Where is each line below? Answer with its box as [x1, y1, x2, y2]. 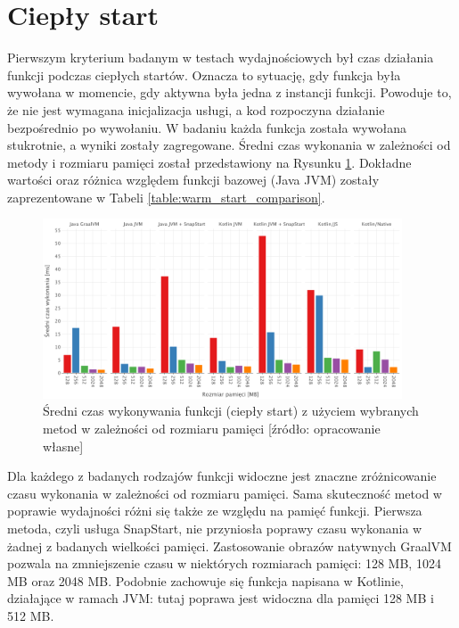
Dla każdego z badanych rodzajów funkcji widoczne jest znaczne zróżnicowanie [7, 467, 437, 485]
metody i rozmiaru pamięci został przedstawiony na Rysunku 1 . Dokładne [7, 153, 412, 171]
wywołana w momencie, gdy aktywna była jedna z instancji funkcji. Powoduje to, [7, 83, 452, 102]
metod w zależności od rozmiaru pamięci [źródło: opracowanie [43, 419, 381, 438]
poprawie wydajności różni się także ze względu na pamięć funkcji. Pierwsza [7, 501, 422, 520]
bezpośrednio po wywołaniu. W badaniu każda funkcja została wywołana [7, 118, 406, 136]
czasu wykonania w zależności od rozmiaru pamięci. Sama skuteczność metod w [7, 483, 442, 502]
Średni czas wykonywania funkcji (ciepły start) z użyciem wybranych [43, 401, 419, 420]
